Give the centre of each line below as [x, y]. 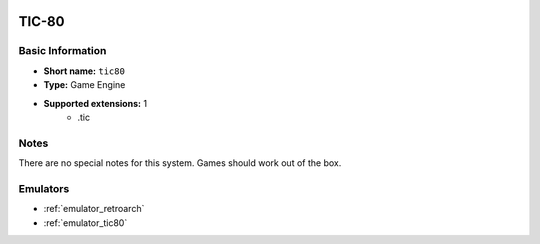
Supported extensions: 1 [95, 103]
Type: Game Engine [84, 85]
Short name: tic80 [84, 71]
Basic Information [62, 51]
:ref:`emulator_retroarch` [94, 209]
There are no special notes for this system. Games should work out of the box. [180, 163]
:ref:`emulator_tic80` [85, 222]
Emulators [44, 188]
